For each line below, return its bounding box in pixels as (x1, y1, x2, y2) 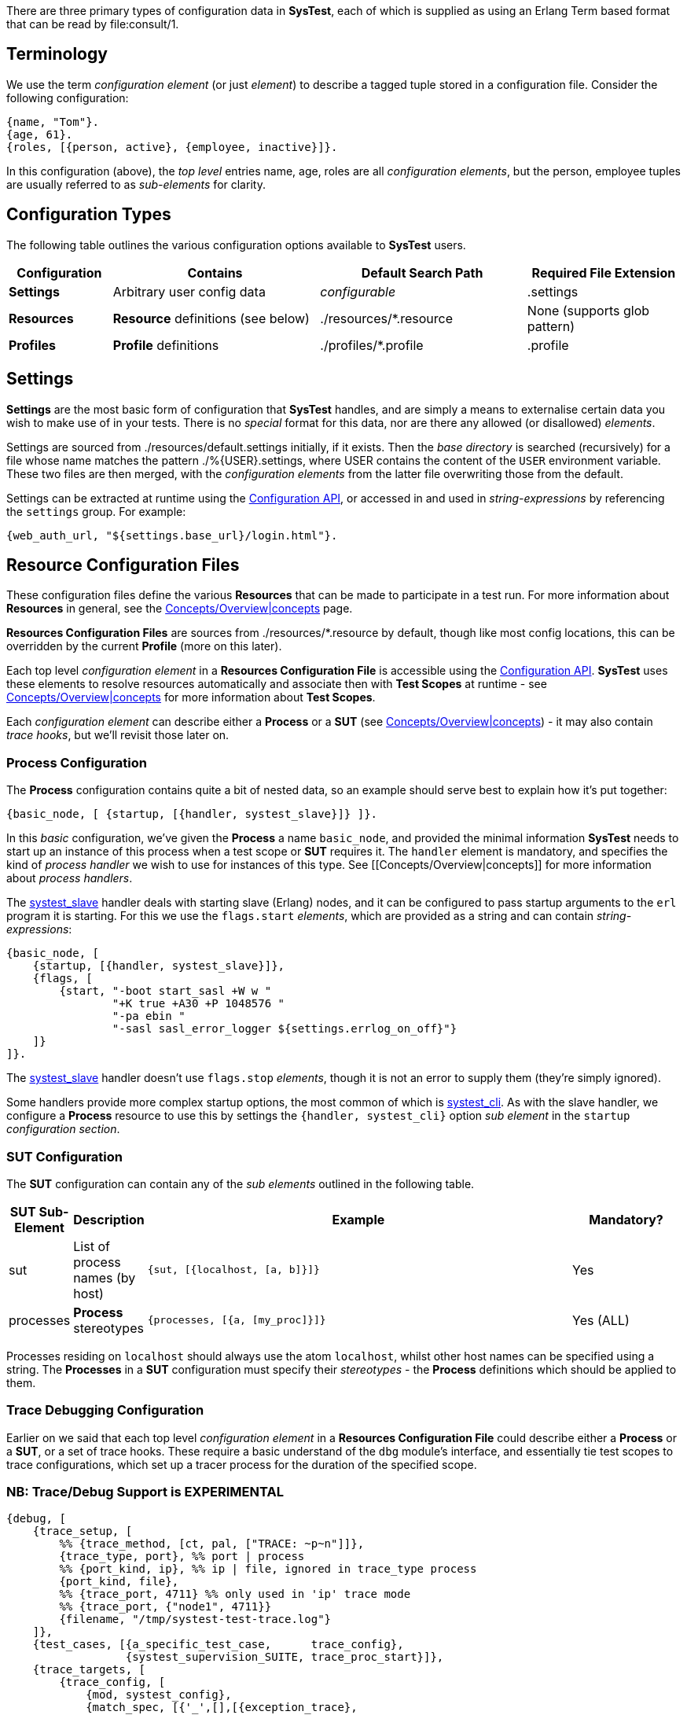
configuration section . (6, 1122, 120, 1136)
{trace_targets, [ (32, 1663, 146, 1676)
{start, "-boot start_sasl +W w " (59, 984, 272, 998)
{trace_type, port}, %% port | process (59, 1550, 305, 1563)
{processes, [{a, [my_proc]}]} (147, 1314, 326, 1327)
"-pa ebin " (112, 1010, 186, 1023)
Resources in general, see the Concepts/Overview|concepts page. (6, 602, 353, 616)
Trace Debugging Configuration (6, 1402, 204, 1419)
